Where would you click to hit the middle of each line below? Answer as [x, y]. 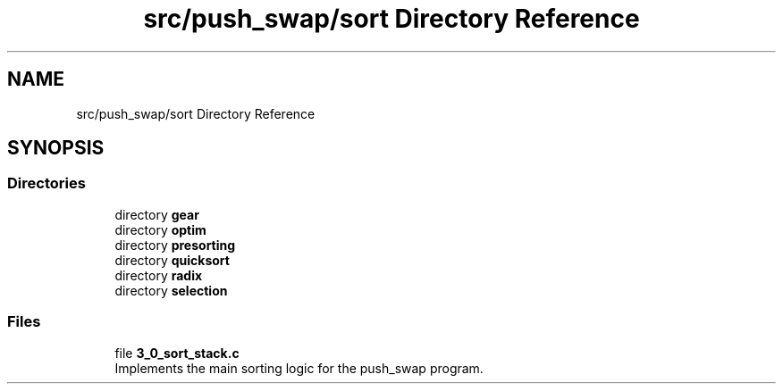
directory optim [160, 229]
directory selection [171, 290]
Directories [46, 183]
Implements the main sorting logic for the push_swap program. [299, 368]
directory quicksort [172, 260]
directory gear [157, 214]
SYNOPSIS [56, 148]
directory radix [159, 275]
